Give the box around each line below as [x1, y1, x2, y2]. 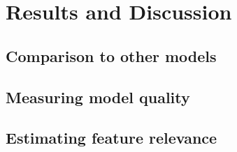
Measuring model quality [6, 86, 190, 107]
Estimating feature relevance [6, 127, 217, 149]
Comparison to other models [6, 45, 217, 66]
